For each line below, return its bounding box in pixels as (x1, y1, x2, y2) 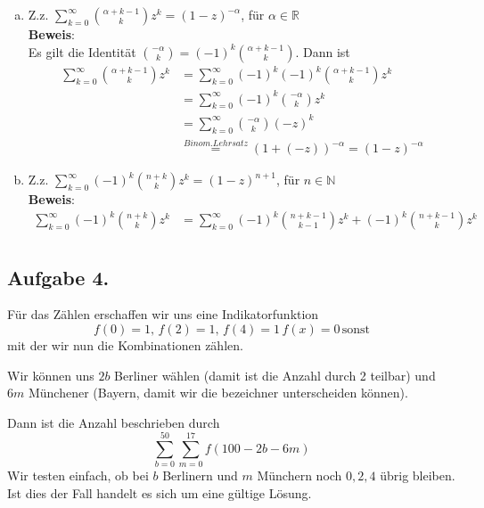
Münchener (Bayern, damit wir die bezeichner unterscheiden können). (28, 383, 408, 402)
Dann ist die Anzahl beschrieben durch (7, 413, 220, 431)
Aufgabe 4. (7, 263, 110, 291)
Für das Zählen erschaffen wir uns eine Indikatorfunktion (7, 305, 319, 324)
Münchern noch (257, 466, 342, 485)
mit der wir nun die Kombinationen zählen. (7, 335, 243, 354)
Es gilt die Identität (28, 42, 136, 61)
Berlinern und (162, 466, 238, 485)
